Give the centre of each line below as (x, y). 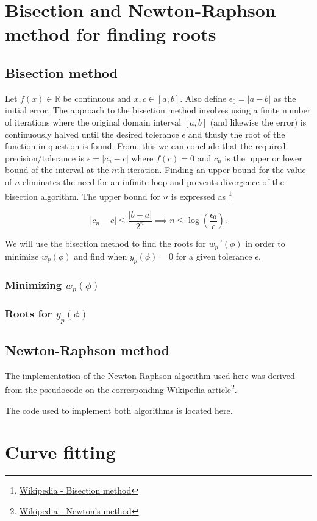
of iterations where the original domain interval (93, 122)
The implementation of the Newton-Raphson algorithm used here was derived (150, 375)
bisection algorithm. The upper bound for (83, 196)
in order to (265, 243)
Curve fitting (60, 452)
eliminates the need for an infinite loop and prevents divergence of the (153, 181)
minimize (22, 256)
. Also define (203, 98)
